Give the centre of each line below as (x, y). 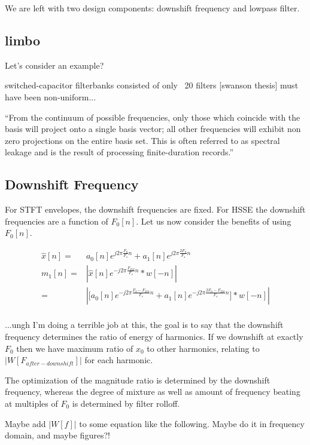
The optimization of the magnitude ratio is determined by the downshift (138, 380)
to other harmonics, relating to (203, 348)
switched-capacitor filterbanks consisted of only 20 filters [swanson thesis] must (152, 85)
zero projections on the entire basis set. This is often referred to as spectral (142, 140)
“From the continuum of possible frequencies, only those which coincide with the (153, 117)
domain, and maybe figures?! (57, 435)
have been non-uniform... (51, 96)
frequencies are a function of (57, 221)
